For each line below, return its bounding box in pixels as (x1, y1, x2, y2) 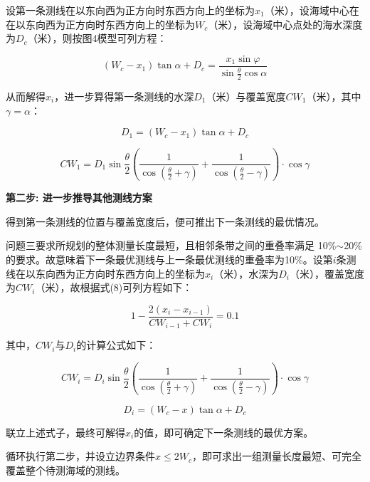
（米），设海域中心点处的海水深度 (208, 16, 363, 31)
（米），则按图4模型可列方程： (27, 31, 167, 46)
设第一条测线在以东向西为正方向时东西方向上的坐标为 (6, 3, 255, 17)
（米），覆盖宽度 (289, 266, 364, 281)
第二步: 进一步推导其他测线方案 (6, 190, 152, 205)
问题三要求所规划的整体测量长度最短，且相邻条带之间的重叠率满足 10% (6, 238, 337, 253)
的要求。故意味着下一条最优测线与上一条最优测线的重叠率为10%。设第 (6, 251, 333, 266)
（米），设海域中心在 (264, 3, 359, 17)
